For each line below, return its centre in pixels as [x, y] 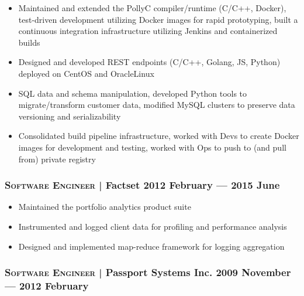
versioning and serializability [70, 116]
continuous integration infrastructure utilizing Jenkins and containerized [148, 31]
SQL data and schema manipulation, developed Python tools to [133, 93]
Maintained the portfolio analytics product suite [105, 207]
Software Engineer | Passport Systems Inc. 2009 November [148, 272]
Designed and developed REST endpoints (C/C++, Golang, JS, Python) [149, 62]
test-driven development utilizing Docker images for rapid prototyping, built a [158, 19]
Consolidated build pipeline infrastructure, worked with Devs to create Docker [159, 136]
